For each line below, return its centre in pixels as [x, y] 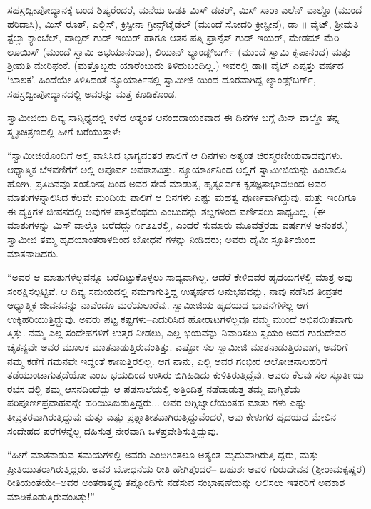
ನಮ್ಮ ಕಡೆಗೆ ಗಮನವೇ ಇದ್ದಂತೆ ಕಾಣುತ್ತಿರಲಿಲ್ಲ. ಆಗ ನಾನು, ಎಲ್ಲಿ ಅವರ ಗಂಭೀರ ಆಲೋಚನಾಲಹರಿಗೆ [167, 360]
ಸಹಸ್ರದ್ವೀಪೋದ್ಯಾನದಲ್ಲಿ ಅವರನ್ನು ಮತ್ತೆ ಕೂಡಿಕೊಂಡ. [92, 93]
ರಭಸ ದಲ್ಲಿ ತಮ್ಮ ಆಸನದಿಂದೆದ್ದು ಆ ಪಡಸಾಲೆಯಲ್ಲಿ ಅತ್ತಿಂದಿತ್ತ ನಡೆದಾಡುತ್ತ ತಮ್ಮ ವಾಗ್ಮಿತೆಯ [154, 388]
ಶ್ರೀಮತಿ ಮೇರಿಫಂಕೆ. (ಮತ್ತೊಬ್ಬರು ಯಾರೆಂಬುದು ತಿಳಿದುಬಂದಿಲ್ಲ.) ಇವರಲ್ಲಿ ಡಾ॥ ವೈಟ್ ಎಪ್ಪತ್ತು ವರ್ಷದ [176, 65]
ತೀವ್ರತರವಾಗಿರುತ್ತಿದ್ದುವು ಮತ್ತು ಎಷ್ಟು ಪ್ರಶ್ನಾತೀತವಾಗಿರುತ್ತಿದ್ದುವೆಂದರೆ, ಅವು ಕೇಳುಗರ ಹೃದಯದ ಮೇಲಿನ [172, 417]
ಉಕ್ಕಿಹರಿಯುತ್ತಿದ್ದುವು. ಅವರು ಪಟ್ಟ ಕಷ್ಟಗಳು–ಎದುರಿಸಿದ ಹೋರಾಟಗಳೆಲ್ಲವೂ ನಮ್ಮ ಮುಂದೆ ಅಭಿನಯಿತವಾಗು [180, 318]
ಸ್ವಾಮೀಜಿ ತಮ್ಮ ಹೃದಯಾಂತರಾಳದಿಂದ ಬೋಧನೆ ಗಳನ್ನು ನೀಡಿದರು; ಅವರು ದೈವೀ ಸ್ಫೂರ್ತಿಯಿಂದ [162, 238]
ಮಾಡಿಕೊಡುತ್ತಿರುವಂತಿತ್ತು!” [51, 496]
